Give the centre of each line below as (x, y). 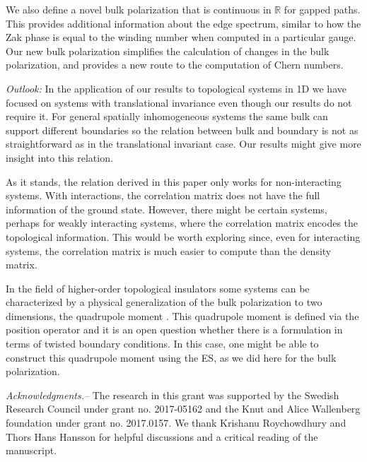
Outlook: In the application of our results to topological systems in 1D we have (176, 88)
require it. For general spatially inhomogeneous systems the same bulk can (167, 116)
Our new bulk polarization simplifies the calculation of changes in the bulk (168, 51)
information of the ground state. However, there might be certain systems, (167, 209)
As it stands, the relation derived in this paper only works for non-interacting (174, 181)
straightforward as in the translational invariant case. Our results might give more (183, 144)
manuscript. (31, 450)
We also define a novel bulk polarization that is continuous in (139, 9)
